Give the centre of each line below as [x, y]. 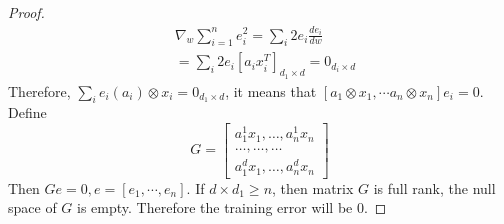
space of [32, 207]
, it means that [271, 90]
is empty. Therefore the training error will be [215, 207]
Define [27, 112]
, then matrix [313, 187]
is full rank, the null [434, 187]
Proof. [26, 12]
